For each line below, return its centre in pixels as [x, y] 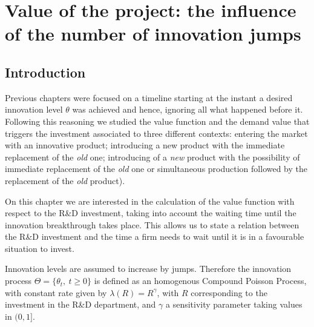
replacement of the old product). [65, 180]
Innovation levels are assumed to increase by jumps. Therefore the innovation [148, 269]
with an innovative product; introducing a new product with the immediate [145, 145]
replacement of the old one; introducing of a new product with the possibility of [152, 157]
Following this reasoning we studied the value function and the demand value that [157, 121]
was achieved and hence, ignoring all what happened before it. [188, 109]
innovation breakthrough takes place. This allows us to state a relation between [152, 224]
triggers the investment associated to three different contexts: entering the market [156, 133]
